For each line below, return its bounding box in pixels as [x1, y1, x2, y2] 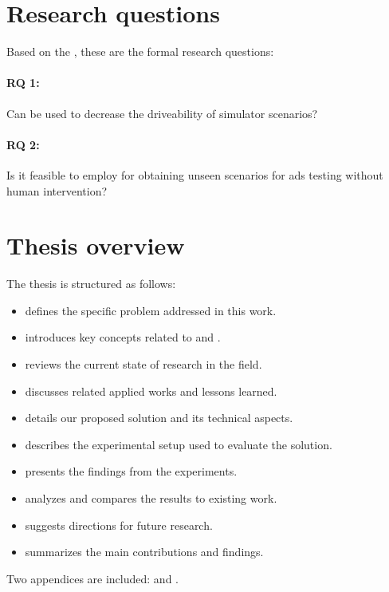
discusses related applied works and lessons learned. [25, 382, 277, 399]
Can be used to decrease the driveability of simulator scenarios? [6, 105, 318, 121]
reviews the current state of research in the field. [25, 356, 262, 372]
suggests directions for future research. [25, 516, 213, 533]
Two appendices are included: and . [6, 570, 179, 586]
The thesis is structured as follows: [6, 275, 176, 292]
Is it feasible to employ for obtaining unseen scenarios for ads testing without [6, 166, 383, 183]
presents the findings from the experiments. [25, 463, 238, 480]
